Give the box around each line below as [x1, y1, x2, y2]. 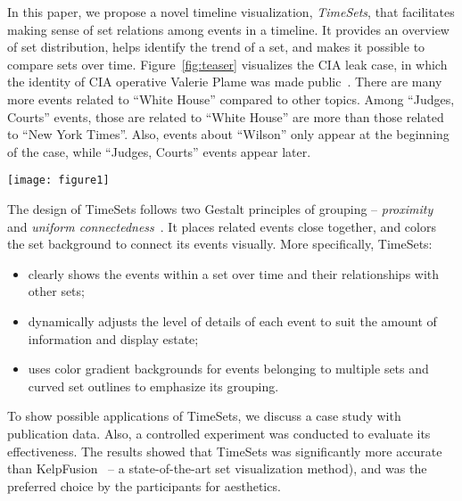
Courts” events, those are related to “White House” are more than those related [7, 107, 444, 126]
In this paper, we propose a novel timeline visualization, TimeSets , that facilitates [7, 3, 455, 21]
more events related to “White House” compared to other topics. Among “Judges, [7, 89, 455, 108]
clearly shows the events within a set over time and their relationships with [28, 264, 440, 283]
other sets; [28, 282, 85, 300]
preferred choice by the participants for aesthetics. [7, 476, 281, 495]
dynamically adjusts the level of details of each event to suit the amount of [28, 311, 437, 330]
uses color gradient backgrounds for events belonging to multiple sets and [28, 359, 429, 378]
